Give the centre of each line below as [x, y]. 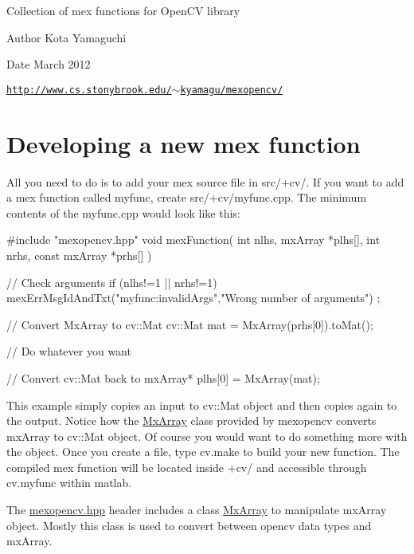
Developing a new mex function [184, 143]
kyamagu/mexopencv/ [232, 90]
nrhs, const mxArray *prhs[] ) [79, 255]
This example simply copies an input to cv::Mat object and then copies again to [202, 405]
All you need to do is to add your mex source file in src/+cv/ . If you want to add [205, 181]
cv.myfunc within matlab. [69, 483]
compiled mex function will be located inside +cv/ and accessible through [187, 467]
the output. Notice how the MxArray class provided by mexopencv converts [191, 420]
